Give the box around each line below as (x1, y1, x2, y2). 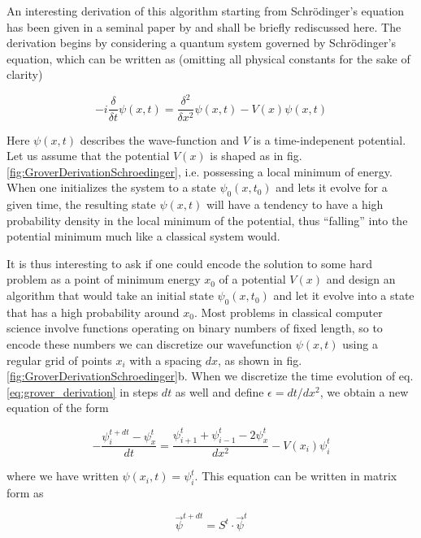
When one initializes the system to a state (7, 179, 216, 196)
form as (7, 484, 44, 501)
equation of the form (7, 399, 109, 416)
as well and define (175, 383, 264, 400)
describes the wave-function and (80, 131, 240, 148)
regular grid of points (7, 351, 112, 368)
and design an (326, 271, 396, 288)
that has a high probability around (7, 303, 180, 320)
